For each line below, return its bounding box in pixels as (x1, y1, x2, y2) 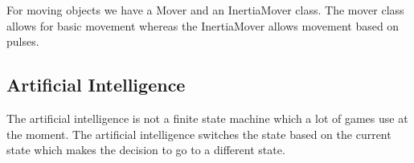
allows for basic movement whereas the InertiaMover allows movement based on (6, 17, 400, 34)
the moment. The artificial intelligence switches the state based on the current (6, 125, 391, 142)
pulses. (6, 33, 39, 50)
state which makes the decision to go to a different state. (6, 141, 285, 158)
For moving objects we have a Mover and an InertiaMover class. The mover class (6, 2, 404, 18)
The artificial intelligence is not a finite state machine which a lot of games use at (6, 109, 408, 126)
